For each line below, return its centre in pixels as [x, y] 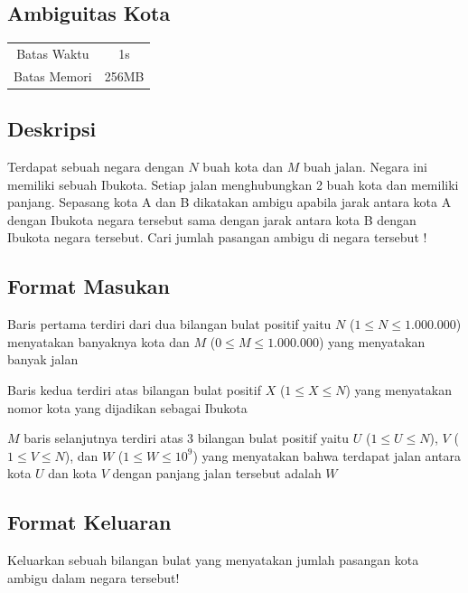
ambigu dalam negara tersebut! [94, 577]
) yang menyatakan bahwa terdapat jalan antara [327, 455]
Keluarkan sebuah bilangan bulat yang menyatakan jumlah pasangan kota [213, 560]
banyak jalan [43, 359]
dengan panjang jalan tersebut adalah [217, 473]
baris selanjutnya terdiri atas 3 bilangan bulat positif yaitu [187, 438]
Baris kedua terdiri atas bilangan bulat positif [134, 390]
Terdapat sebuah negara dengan [96, 167]
